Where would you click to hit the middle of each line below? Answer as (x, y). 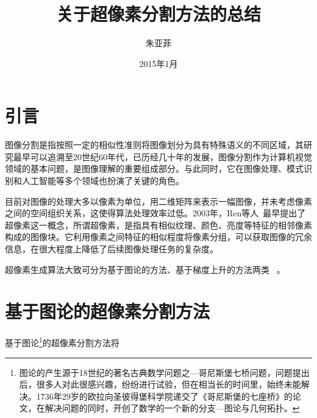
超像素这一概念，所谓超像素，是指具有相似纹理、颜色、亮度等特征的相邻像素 (158, 225)
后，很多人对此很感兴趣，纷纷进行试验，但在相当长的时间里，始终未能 (160, 384)
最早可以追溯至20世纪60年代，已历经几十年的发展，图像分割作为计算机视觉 (162, 156)
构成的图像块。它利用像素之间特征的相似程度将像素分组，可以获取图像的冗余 (158, 237)
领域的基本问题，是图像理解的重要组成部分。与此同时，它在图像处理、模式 (154, 168)
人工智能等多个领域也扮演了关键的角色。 (103, 181)
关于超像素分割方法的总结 (158, 14)
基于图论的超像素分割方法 (108, 311)
